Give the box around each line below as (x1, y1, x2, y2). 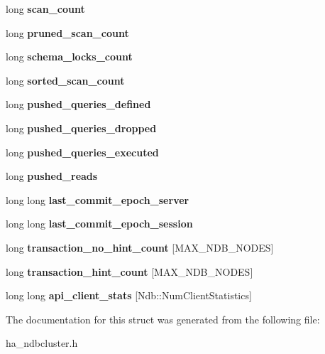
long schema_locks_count (6, 49, 133, 64)
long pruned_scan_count (6, 25, 129, 40)
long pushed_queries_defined (6, 97, 151, 112)
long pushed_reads (6, 168, 98, 183)
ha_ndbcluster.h (6, 336, 78, 350)
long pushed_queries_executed (6, 144, 159, 159)
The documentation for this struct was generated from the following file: (6, 311, 320, 326)
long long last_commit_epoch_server (6, 192, 189, 207)
